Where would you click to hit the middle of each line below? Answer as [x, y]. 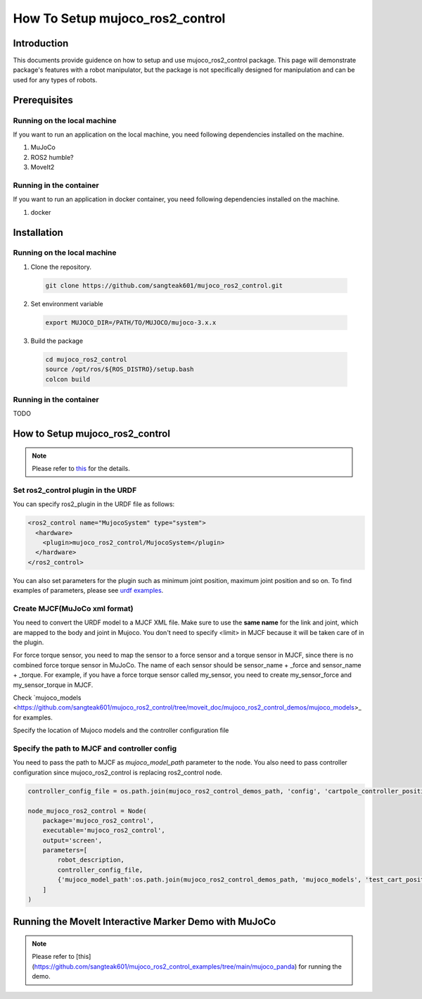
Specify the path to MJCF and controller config [95, 748]
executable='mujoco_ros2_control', [104, 830]
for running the [320, 966]
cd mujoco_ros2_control [87, 359]
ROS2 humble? [52, 157]
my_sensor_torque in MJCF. [53, 685]
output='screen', [72, 840]
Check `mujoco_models [47, 698]
